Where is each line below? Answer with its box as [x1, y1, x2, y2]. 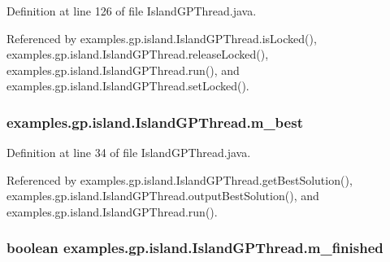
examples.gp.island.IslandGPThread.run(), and [6, 61, 240, 78]
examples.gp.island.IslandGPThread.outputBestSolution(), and [6, 187, 319, 204]
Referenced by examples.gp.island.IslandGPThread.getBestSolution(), [6, 171, 353, 188]
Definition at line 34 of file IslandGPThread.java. [6, 144, 251, 161]
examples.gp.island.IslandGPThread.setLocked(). [6, 77, 249, 94]
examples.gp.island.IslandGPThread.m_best [6, 111, 303, 132]
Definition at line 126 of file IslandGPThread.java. [6, 2, 257, 19]
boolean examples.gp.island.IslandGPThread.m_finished [6, 238, 383, 258]
